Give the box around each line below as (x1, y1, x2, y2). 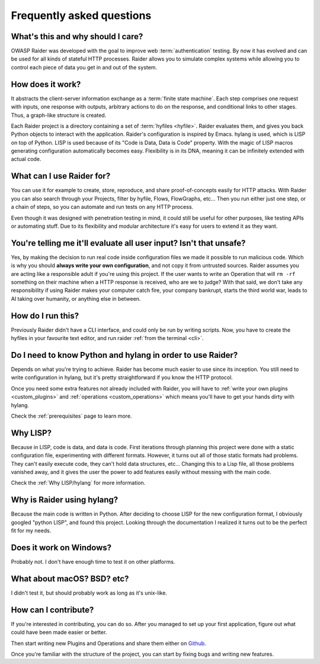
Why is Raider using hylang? (11, 495, 119, 505)
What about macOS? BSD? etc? (11, 573, 129, 584)
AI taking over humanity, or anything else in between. (11, 295, 141, 302)
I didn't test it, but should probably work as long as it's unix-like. (11, 589, 167, 596)
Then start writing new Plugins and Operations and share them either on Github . (11, 640, 207, 647)
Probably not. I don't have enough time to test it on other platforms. (11, 558, 175, 565)
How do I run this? (11, 310, 79, 320)
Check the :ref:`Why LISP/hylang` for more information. (11, 479, 146, 487)
